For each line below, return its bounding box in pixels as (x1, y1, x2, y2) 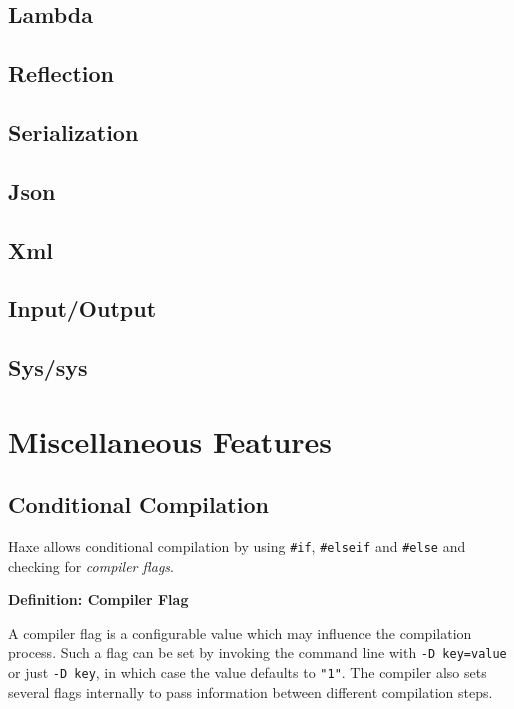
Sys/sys (8, 352, 88, 383)
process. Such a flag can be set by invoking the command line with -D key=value (8, 642, 507, 663)
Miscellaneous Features (8, 420, 333, 461)
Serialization (8, 116, 139, 147)
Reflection (8, 58, 114, 89)
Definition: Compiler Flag (8, 589, 189, 610)
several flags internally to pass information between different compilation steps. (8, 681, 493, 702)
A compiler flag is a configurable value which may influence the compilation (8, 622, 472, 643)
